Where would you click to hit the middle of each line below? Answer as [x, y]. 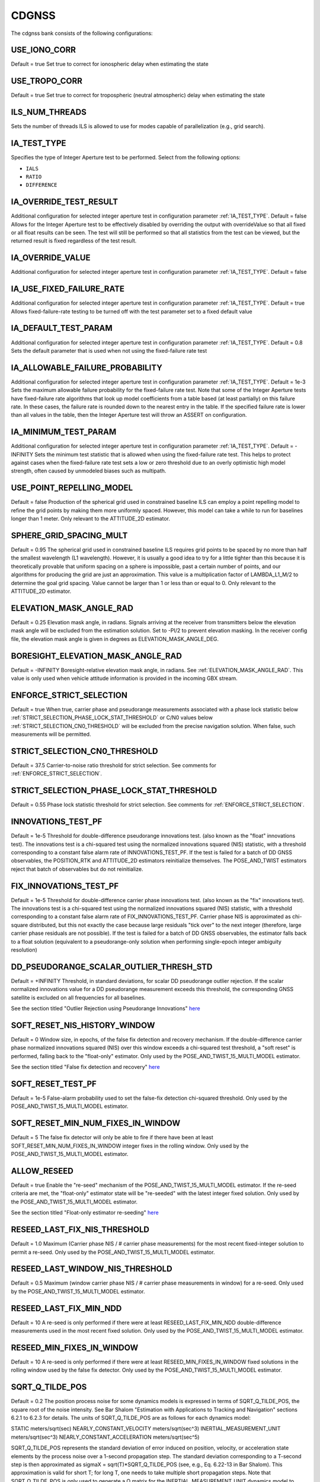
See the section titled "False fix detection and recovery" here [85, 1067]
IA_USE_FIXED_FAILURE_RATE [68, 289]
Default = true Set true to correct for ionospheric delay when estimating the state [110, 64]
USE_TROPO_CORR [47, 81]
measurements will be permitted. [51, 734]
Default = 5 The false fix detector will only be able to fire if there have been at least [112, 1138]
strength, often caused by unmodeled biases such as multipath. [89, 471]
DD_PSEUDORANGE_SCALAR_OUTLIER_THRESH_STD [112, 967]
